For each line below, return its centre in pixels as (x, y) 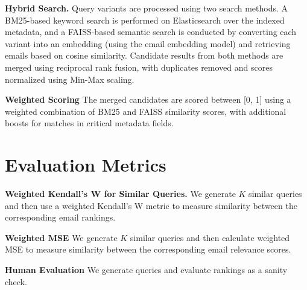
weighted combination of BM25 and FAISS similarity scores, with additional (146, 111)
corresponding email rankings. (60, 217)
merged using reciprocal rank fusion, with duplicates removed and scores (139, 67)
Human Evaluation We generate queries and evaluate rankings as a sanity (146, 270)
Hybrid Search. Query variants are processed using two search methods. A (147, 8)
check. (16, 281)
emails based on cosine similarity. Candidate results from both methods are (144, 55)
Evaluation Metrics (86, 165)
